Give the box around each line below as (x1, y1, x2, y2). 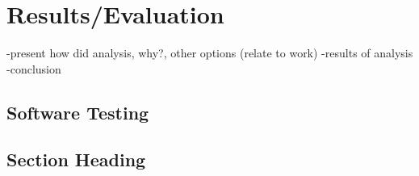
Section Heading (6, 147, 146, 172)
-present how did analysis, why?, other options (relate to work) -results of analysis (6, 44, 413, 61)
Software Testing (6, 99, 149, 124)
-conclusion (6, 60, 61, 77)
